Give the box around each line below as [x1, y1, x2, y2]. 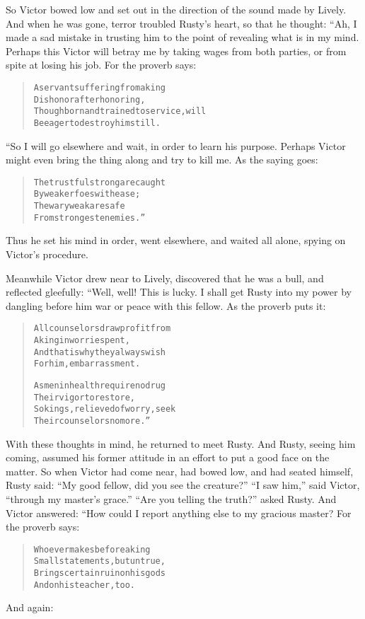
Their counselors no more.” [33, 415, 151, 426]
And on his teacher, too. [33, 579, 136, 590]
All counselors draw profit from [33, 323, 171, 334]
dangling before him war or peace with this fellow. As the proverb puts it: [6, 298, 326, 313]
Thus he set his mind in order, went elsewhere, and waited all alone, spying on [6, 233, 346, 248]
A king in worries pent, [33, 335, 130, 346]
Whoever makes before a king [33, 544, 151, 555]
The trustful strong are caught [33, 177, 166, 187]
